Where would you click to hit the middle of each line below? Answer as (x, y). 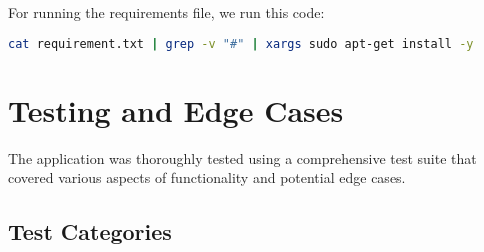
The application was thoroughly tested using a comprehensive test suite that (242, 157)
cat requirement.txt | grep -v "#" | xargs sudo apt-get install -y (241, 43)
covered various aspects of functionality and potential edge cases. (207, 177)
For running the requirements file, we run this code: (166, 12)
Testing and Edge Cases (176, 109)
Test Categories (90, 231)
